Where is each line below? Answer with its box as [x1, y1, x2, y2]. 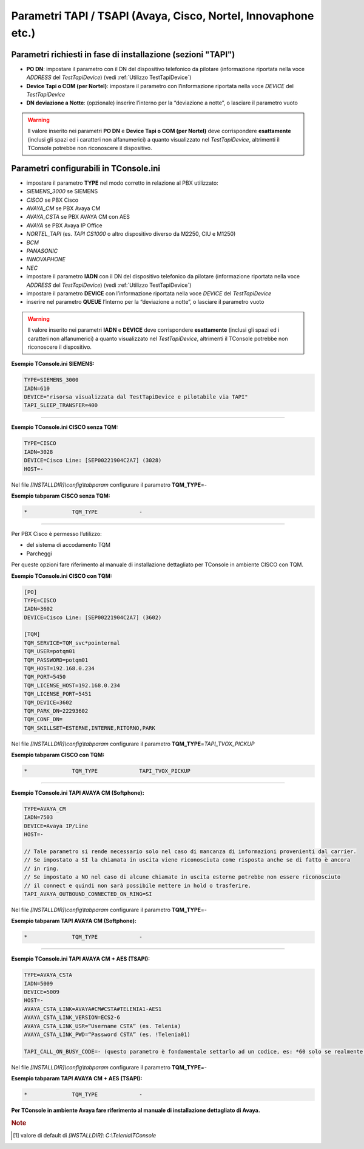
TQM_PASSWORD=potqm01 [24, 656, 89, 664]
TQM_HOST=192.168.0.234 [24, 665, 95, 672]
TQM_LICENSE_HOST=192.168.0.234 [24, 682, 121, 689]
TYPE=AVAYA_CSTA [24, 972, 73, 978]
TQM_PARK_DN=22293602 [24, 707, 89, 714]
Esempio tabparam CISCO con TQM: [11, 751, 105, 759]
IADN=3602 [24, 605, 53, 612]
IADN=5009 [24, 980, 53, 987]
